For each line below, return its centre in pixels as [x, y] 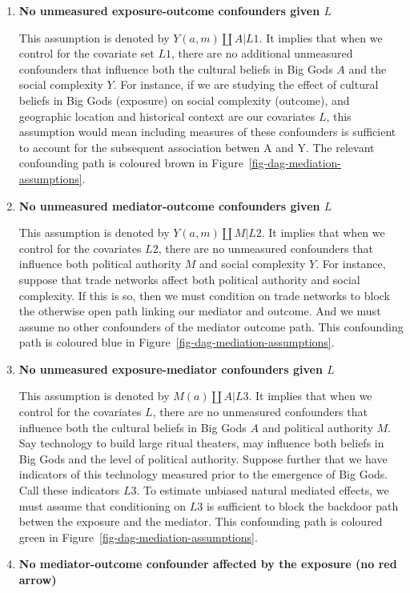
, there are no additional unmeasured [262, 53]
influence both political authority [100, 264]
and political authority [318, 427]
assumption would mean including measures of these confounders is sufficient [207, 132]
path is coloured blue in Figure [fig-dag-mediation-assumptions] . [177, 342]
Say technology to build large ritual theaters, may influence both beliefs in [201, 443]
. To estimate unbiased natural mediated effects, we [263, 490]
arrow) [38, 579]
